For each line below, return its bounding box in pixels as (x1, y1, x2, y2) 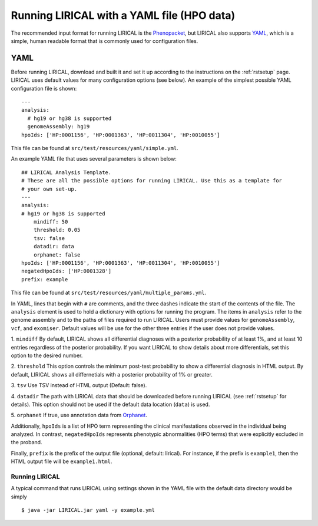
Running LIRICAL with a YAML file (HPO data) (11, 9, 236, 22)
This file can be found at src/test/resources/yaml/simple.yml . (11, 144, 179, 151)
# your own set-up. (21, 185, 78, 192)
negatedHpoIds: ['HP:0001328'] (21, 268, 112, 275)
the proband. (11, 439, 42, 446)
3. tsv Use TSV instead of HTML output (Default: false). (11, 382, 147, 389)
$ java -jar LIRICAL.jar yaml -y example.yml (21, 507, 155, 514)
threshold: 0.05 (33, 227, 81, 234)
